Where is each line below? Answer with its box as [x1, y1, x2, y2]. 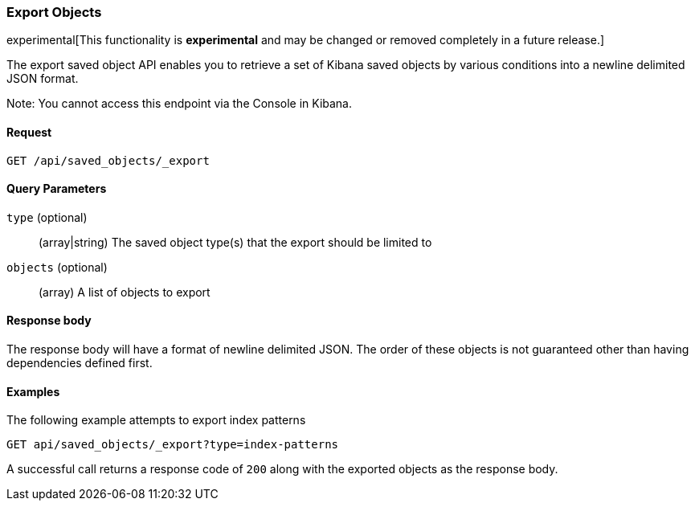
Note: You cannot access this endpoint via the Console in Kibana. [6, 96, 353, 111]
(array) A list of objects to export [39, 284, 211, 299]
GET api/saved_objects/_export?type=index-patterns [6, 438, 339, 452]
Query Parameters [6, 182, 107, 196]
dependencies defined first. [6, 356, 153, 370]
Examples [6, 384, 60, 399]
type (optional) [6, 210, 88, 224]
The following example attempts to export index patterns [6, 413, 306, 427]
